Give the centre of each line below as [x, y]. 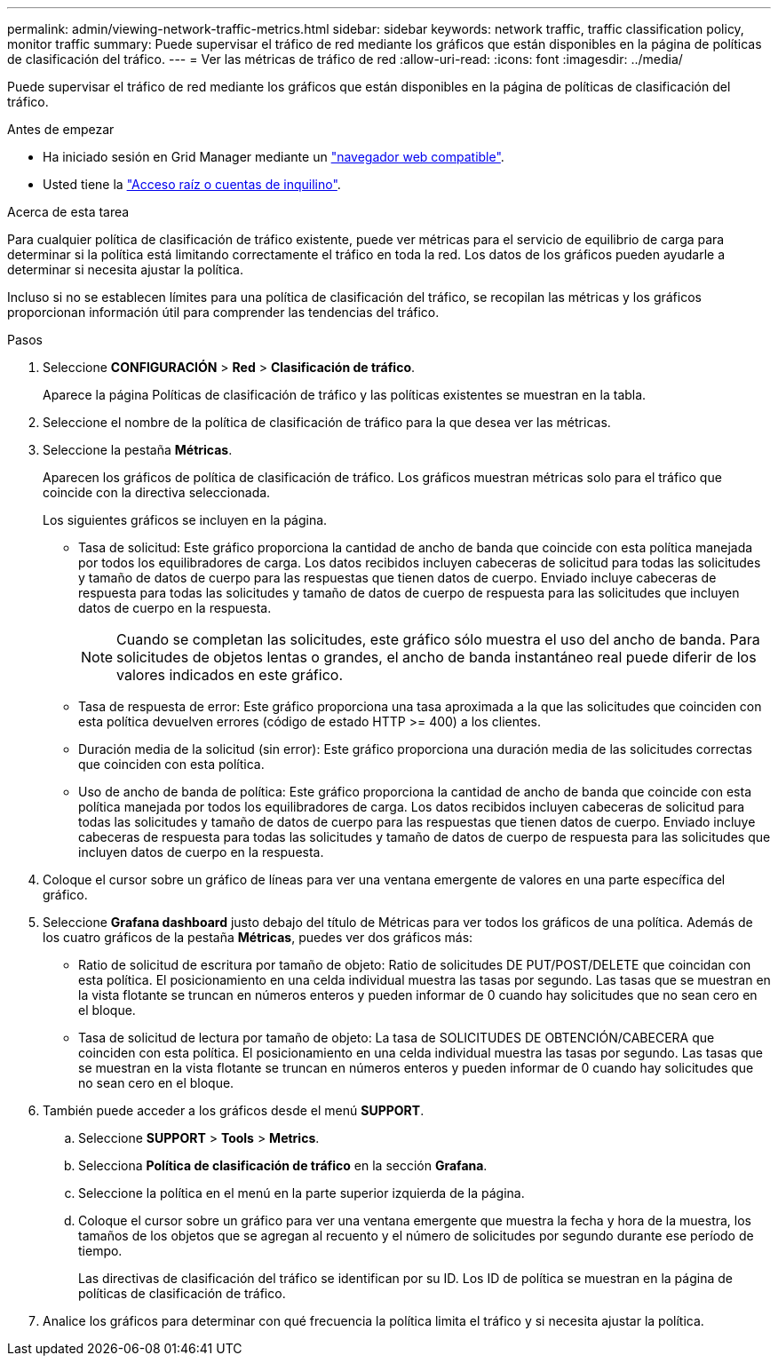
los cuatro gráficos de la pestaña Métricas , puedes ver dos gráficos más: [258, 937]
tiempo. [100, 1251]
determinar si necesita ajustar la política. [125, 269]
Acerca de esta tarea [68, 212]
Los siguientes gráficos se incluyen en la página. [185, 520]
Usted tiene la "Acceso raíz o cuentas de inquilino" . [192, 184]
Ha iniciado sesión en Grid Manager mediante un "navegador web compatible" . [274, 157]
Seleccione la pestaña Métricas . [138, 450]
